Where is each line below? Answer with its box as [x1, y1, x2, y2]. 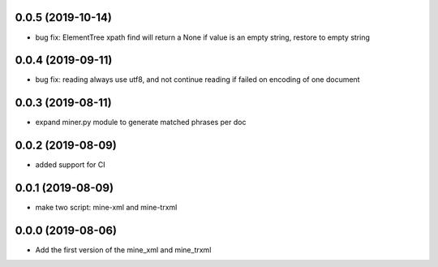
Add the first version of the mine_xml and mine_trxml [35, 245, 212, 255]
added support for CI [35, 160, 105, 170]
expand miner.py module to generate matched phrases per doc [35, 118, 247, 127]
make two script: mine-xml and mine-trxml [35, 203, 178, 213]
